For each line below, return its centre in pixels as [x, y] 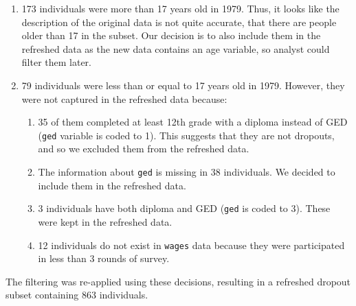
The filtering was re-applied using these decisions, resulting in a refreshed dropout [178, 281]
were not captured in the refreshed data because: [124, 98]
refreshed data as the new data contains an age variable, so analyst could [176, 48]
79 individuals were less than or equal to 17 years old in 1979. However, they [183, 85]
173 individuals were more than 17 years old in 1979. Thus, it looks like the [180, 8]
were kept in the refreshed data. [105, 221]
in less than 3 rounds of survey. [104, 258]
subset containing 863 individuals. [77, 295]
